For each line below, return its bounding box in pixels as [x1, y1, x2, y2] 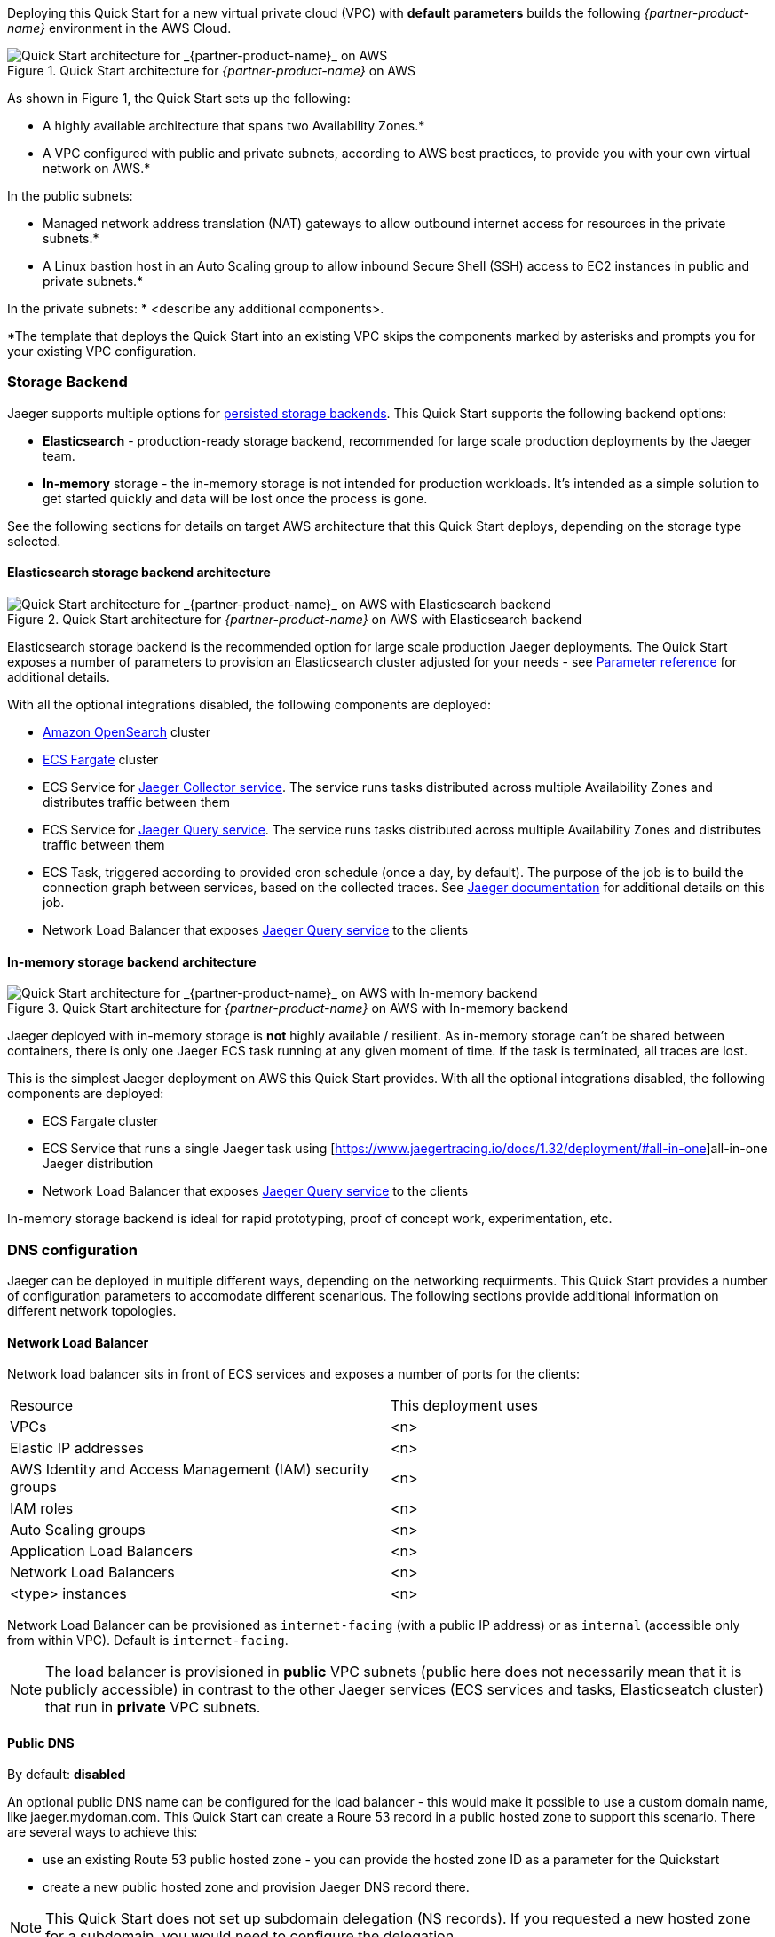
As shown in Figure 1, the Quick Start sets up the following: [7, 91, 351, 106]
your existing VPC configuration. [7, 344, 197, 359]
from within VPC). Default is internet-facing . [7, 1633, 289, 1648]
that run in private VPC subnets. [45, 1698, 261, 1717]
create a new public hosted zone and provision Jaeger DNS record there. [43, 1879, 470, 1895]
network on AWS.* [43, 161, 151, 176]
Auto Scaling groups [10, 1521, 146, 1539]
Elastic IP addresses [10, 1439, 145, 1458]
